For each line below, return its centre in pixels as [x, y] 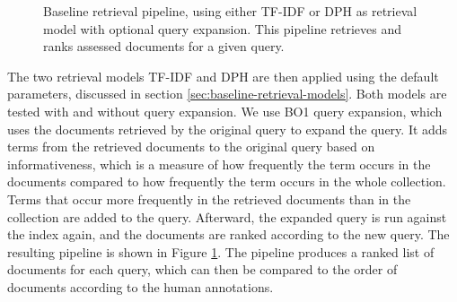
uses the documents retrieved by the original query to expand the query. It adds [228, 129]
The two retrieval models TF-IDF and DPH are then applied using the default [223, 76]
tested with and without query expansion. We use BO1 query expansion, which [225, 111]
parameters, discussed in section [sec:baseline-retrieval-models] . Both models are [227, 94]
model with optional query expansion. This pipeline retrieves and [222, 28]
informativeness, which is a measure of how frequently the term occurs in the [219, 164]
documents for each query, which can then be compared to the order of [202, 269]
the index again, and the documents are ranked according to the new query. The [228, 234]
